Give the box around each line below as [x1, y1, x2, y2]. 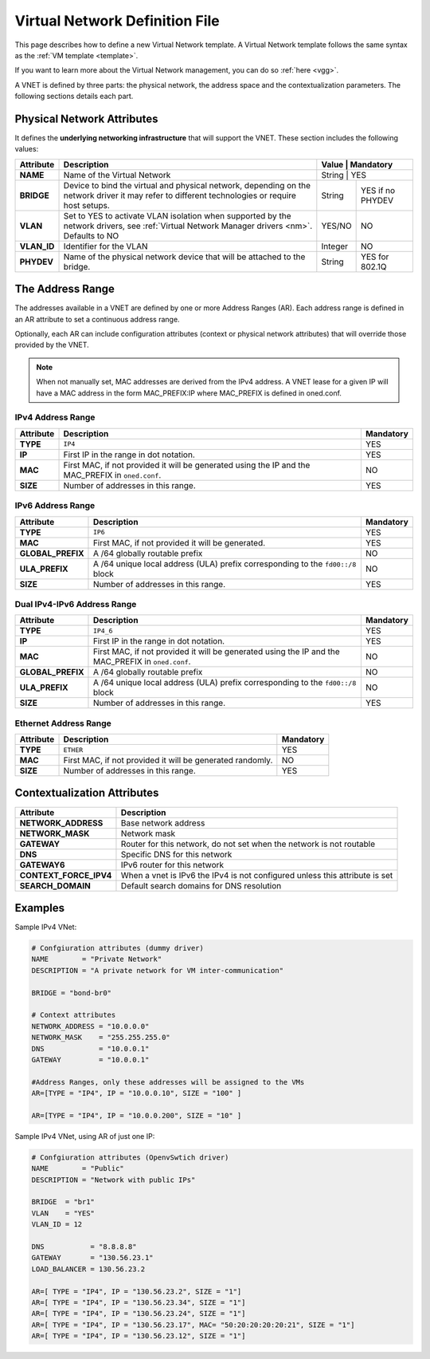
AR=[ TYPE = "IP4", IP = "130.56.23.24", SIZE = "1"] [31, 1309, 246, 1318]
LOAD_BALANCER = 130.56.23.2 [31, 1264, 146, 1274]
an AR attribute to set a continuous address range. [14, 314, 180, 324]
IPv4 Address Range [14, 412, 96, 423]
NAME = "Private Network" [31, 955, 162, 964]
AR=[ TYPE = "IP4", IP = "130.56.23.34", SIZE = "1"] [31, 1298, 246, 1307]
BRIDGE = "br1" [31, 1197, 96, 1207]
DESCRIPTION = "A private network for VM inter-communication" [31, 966, 284, 975]
